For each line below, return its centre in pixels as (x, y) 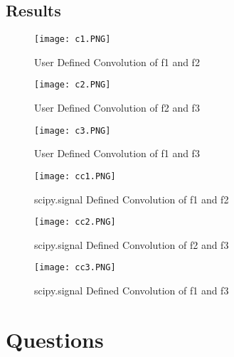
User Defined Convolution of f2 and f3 (117, 108)
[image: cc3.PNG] (75, 268)
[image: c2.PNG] (73, 85)
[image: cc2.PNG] (75, 222)
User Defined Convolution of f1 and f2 (117, 62)
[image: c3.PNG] (73, 130)
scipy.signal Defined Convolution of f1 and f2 (132, 199)
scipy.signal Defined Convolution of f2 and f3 (132, 244)
